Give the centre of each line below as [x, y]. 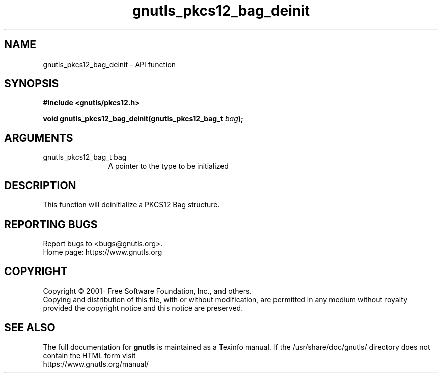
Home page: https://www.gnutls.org [103, 252]
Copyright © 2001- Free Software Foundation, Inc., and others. [147, 291]
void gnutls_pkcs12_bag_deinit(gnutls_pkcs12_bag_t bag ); [143, 119]
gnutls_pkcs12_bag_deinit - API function [109, 64]
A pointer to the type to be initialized [168, 166]
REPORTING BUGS [51, 224]
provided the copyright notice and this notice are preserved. [143, 308]
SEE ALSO [30, 328]
